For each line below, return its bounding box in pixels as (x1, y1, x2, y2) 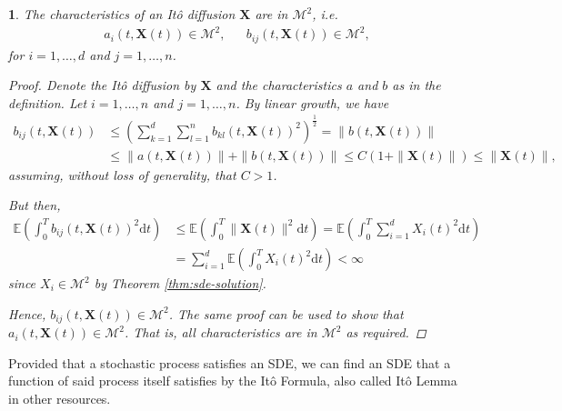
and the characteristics (216, 75, 342, 95)
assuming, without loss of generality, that (8, 165, 236, 184)
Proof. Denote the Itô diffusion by (8, 75, 196, 95)
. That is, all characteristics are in (124, 323, 317, 342)
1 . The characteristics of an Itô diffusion (8, 5, 236, 23)
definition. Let (8, 93, 87, 112)
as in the (392, 75, 441, 95)
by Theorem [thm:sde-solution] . (94, 274, 266, 293)
